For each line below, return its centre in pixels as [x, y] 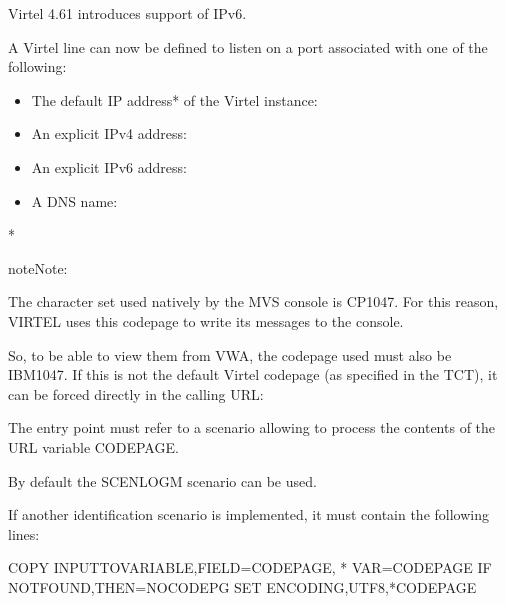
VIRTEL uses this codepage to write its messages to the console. [206, 320]
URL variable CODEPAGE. [93, 446]
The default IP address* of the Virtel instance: [174, 99]
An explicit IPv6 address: [109, 166]
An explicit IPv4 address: [109, 133]
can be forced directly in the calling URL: [136, 393]
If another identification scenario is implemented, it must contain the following [248, 514]
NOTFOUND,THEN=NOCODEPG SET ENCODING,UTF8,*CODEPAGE [242, 586]
